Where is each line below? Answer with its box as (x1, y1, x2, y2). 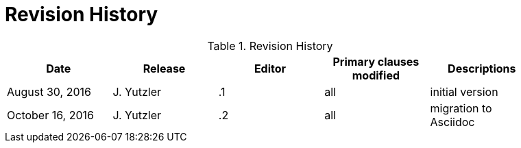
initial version (430, 84, 498, 99)
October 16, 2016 (7, 108, 94, 122)
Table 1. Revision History (207, 38, 333, 53)
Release (143, 61, 186, 75)
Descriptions (448, 61, 516, 75)
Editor (254, 61, 287, 75)
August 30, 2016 (7, 84, 91, 99)
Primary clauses (332, 54, 420, 69)
